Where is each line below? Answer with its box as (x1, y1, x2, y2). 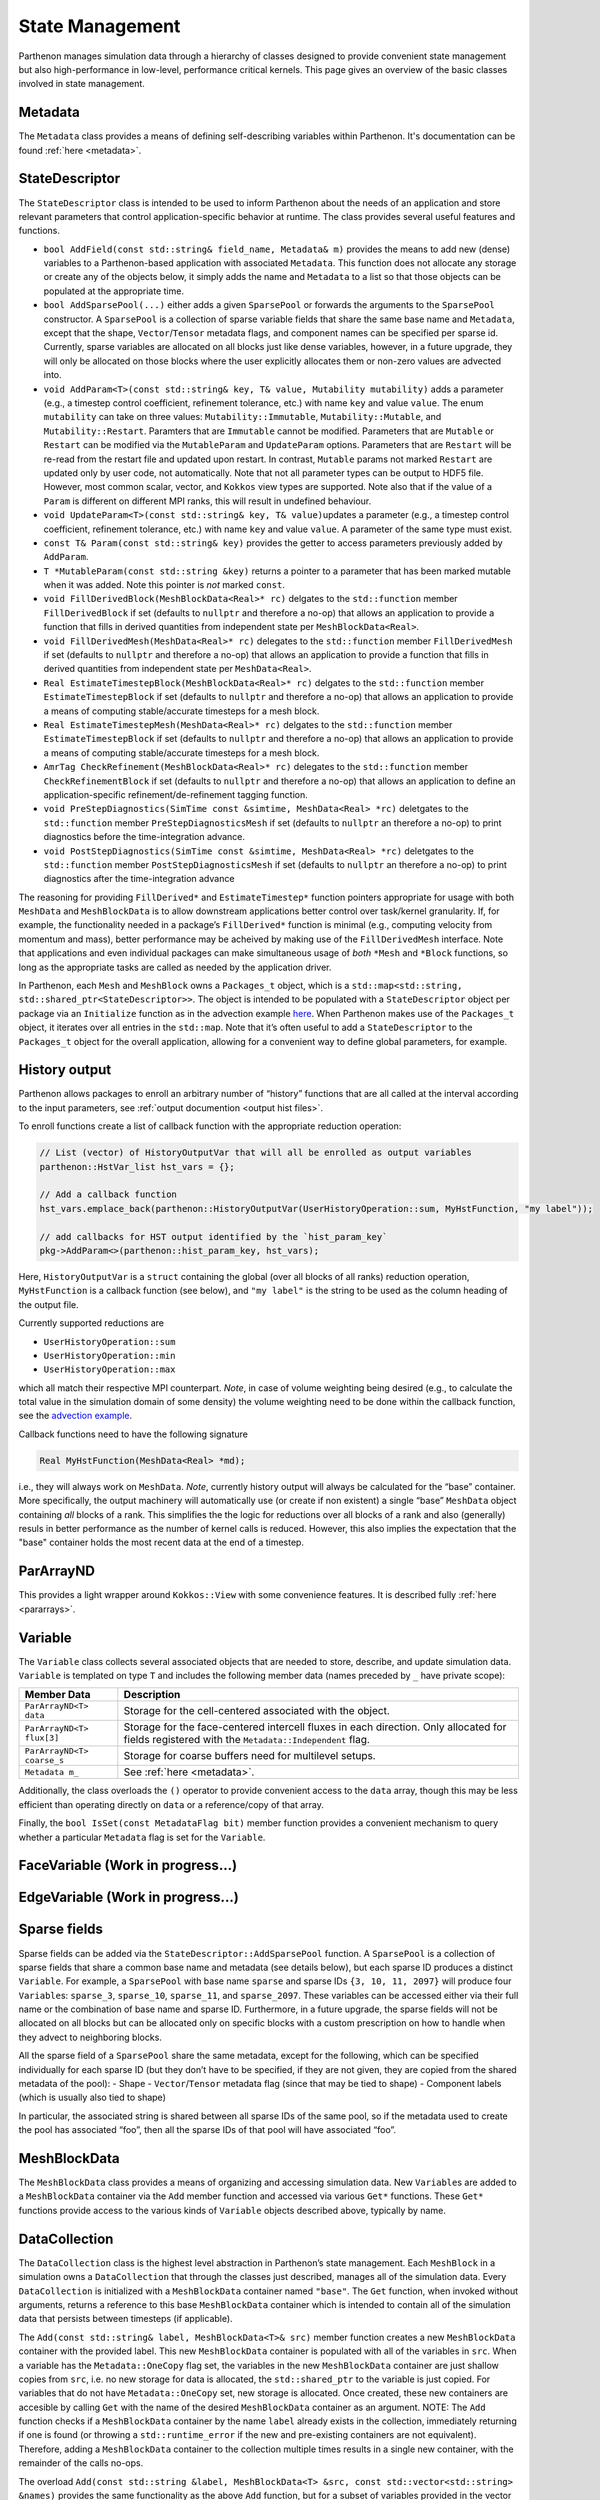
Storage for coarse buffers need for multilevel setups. (123, 1749, 376, 1763)
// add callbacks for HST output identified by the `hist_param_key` (39, 1231, 388, 1242)
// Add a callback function (39, 1189, 177, 1200)
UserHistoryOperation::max (43, 1364, 176, 1375)
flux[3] (24, 1733, 60, 1744)
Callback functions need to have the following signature (18, 1428, 249, 1440)
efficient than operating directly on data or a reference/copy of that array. (18, 1798, 324, 1810)
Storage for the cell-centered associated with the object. (123, 1704, 390, 1718)
